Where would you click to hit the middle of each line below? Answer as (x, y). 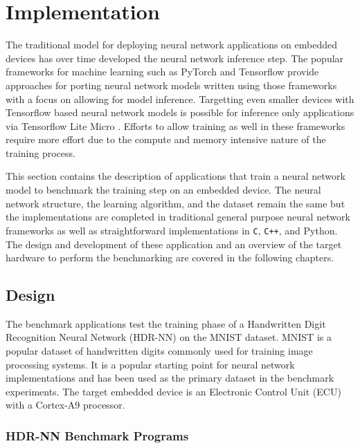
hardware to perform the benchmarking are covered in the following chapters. (170, 258)
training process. (40, 152)
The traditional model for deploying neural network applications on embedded (172, 45)
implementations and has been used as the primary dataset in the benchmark (170, 378)
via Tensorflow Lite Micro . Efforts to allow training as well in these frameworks (175, 125)
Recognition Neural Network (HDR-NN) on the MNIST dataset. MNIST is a (169, 337)
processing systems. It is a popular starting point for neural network (150, 364)
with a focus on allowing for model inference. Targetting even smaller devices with (180, 99)
